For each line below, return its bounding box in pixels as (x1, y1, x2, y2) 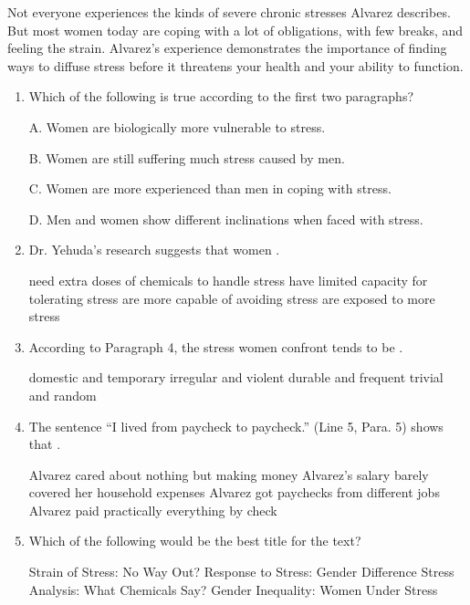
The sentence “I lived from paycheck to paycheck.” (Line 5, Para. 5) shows (28, 416, 444, 435)
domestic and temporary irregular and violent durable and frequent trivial (28, 368, 444, 387)
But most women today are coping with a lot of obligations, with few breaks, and (7, 20, 464, 39)
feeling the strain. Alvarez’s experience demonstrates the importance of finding (7, 38, 447, 57)
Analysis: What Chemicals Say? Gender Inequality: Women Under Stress (28, 579, 438, 599)
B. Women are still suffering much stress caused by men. (28, 148, 345, 167)
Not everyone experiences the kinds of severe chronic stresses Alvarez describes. (7, 3, 451, 21)
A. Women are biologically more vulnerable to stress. (28, 117, 326, 136)
